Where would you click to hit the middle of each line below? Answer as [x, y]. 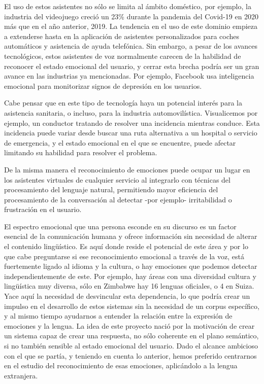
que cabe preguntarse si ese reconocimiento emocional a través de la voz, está [124, 256]
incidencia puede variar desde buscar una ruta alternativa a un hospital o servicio [131, 133]
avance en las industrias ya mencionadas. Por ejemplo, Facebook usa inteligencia [129, 76]
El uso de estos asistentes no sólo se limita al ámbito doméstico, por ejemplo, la [128, 6]
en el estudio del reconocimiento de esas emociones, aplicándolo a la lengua [121, 365]
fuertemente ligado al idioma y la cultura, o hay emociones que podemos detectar [131, 266]
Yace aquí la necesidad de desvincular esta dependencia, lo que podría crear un [127, 296]
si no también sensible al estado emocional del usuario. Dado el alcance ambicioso [131, 345]
